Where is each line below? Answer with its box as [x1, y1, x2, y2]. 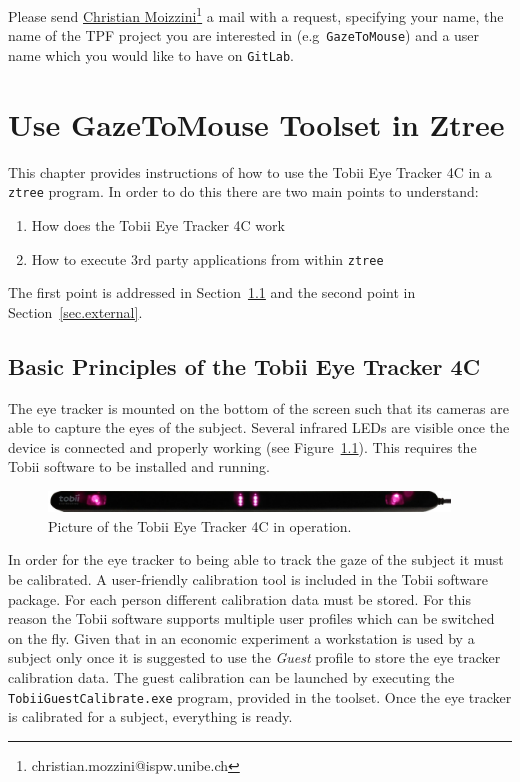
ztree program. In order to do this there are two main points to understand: [8, 181, 479, 202]
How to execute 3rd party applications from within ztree [31, 248, 384, 269]
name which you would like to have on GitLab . [8, 44, 295, 65]
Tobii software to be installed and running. [8, 456, 270, 477]
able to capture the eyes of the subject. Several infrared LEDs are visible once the [8, 417, 510, 438]
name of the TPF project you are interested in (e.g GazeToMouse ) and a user [8, 25, 480, 46]
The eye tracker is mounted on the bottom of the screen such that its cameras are [8, 397, 509, 418]
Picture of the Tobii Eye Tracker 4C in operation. [48, 515, 352, 536]
